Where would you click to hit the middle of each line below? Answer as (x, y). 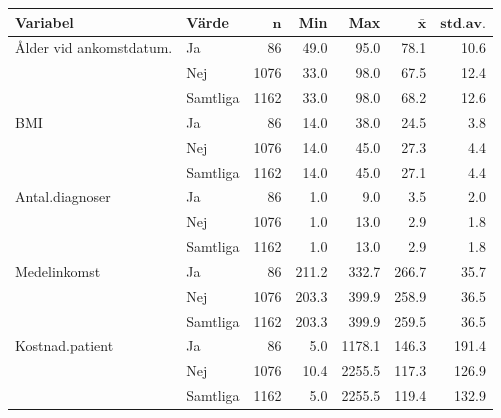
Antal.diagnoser (63, 196)
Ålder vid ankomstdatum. (94, 47)
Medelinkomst (58, 270)
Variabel (44, 21)
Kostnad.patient (64, 345)
